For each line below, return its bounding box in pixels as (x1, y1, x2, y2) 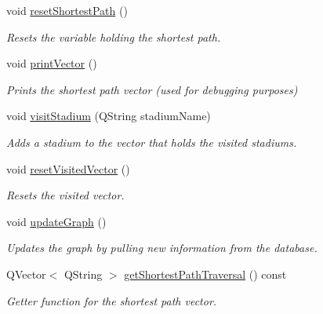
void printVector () (6, 55, 97, 71)
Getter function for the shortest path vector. (6, 292, 217, 309)
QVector (6, 265, 46, 282)
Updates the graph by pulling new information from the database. (6, 239, 318, 256)
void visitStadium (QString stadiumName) (6, 108, 211, 124)
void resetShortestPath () (6, 2, 128, 18)
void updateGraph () (6, 213, 107, 229)
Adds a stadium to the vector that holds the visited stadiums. (6, 133, 297, 150)
